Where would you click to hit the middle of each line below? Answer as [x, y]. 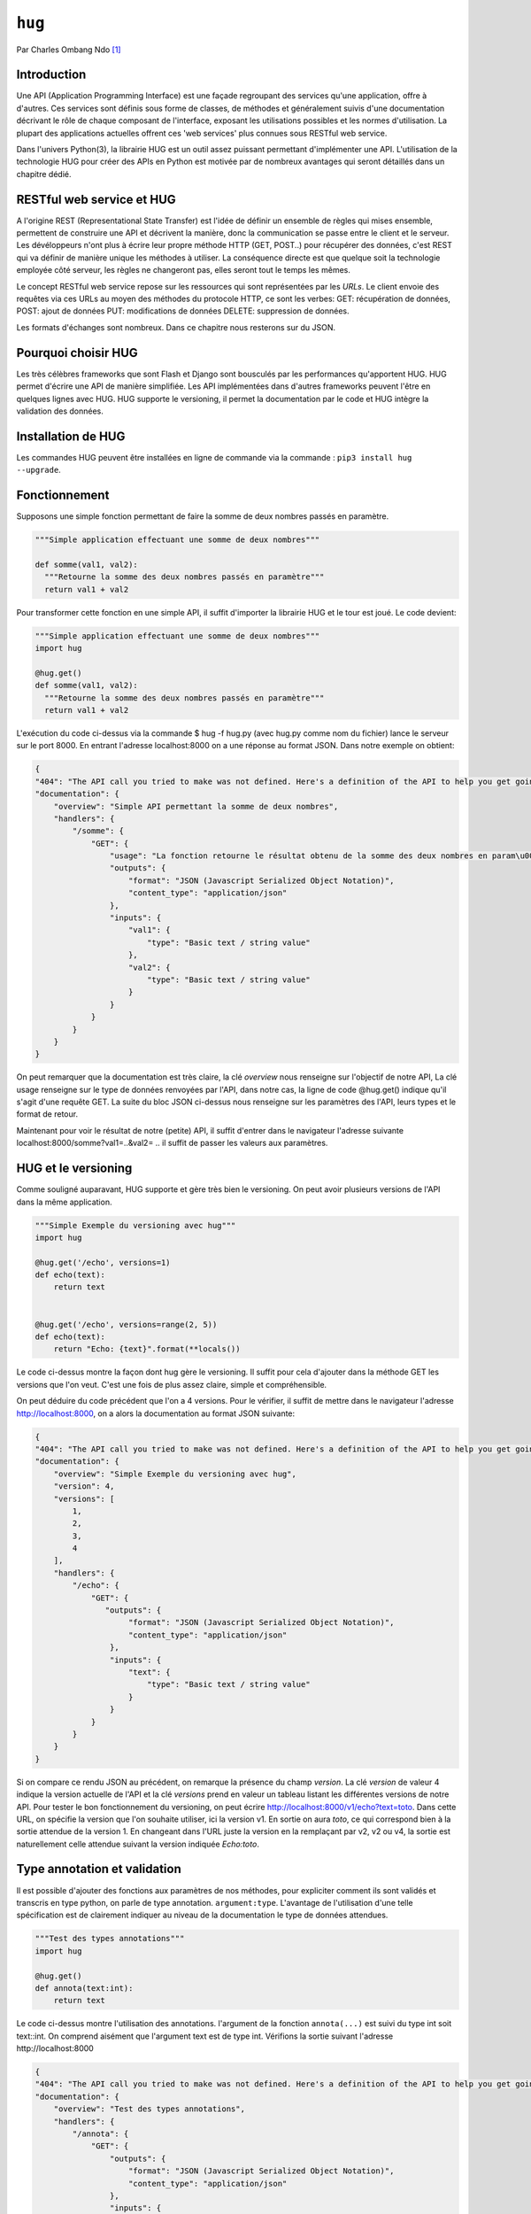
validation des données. [60, 411]
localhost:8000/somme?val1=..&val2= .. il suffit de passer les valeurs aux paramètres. [172, 1143]
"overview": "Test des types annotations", [149, 2109]
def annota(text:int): [84, 1988]
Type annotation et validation [99, 1869]
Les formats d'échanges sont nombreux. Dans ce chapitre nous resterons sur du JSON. [176, 327]
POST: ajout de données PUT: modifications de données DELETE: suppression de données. [183, 311]
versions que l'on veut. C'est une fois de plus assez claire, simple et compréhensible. [172, 1384]
